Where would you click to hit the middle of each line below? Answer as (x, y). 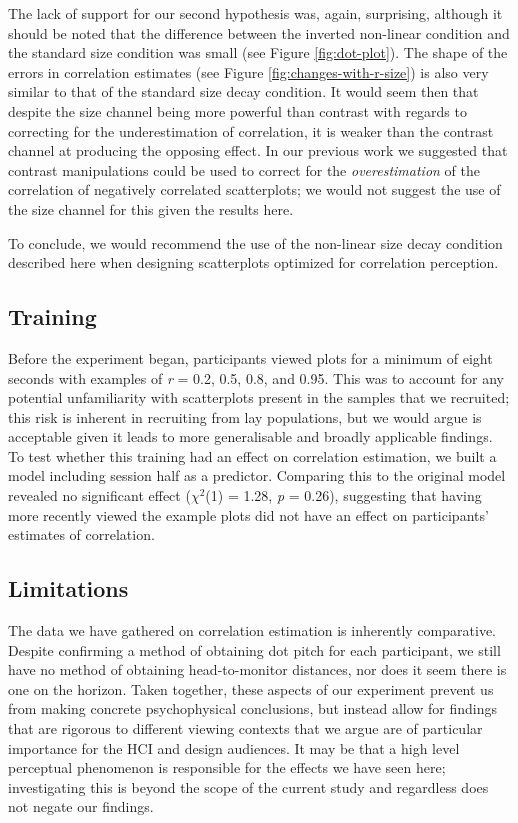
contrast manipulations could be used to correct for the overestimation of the (244, 169)
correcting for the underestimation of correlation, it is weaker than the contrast (251, 130)
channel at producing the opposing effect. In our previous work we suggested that (258, 150)
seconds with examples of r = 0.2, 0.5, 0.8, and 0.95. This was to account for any (256, 377)
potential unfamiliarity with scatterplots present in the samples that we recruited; (259, 397)
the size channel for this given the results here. (151, 208)
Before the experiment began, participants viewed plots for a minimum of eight (250, 357)
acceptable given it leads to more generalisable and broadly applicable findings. (250, 436)
